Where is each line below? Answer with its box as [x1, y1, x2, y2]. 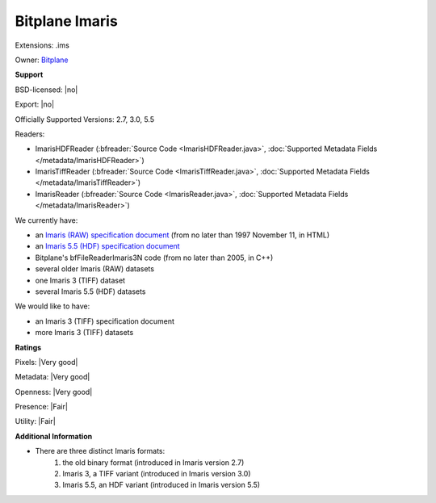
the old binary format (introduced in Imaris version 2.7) [62, 457, 245, 467]
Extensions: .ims [15, 40, 70, 50]
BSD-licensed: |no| [15, 85, 78, 94]
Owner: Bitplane [15, 55, 69, 65]
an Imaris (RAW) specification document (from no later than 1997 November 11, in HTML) [35, 230, 330, 240]
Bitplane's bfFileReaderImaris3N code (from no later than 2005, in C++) [35, 253, 274, 262]
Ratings [15, 342, 42, 352]
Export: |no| [15, 99, 55, 109]
